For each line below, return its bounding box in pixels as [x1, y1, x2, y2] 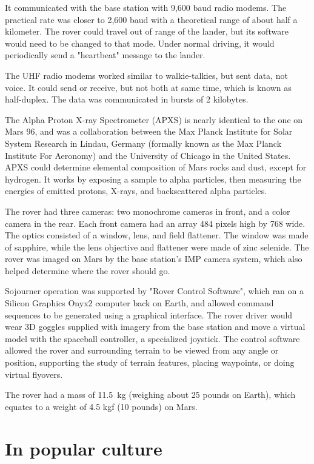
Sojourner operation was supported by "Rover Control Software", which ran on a [5, 284, 304, 297]
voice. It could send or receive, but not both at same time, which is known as [5, 81, 292, 93]
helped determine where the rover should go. [5, 264, 170, 277]
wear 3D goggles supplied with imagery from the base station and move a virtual [5, 320, 306, 333]
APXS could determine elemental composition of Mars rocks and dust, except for [5, 161, 307, 173]
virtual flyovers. [5, 368, 63, 380]
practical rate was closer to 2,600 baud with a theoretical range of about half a [5, 13, 298, 25]
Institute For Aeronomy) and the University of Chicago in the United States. [5, 149, 291, 161]
